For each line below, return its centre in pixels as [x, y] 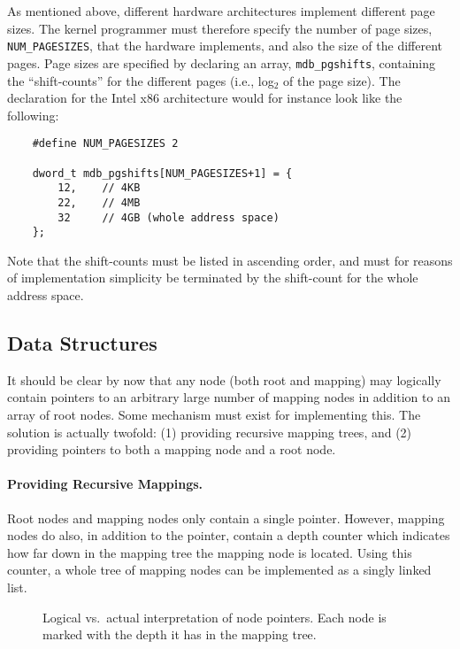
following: [33, 115]
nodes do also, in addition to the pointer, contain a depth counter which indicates [229, 535]
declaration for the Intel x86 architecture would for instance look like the [205, 98]
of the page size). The [342, 80]
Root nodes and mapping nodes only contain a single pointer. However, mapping [226, 518]
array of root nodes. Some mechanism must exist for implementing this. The [214, 415]
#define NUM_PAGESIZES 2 [105, 144]
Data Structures [82, 343]
